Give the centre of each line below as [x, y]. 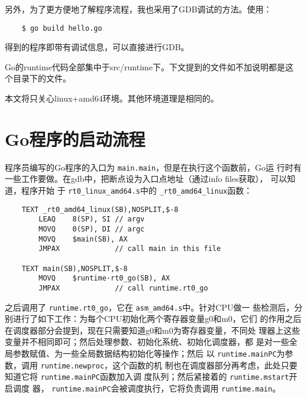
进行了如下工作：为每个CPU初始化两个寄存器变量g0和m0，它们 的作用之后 [157, 319]
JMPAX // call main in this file [130, 249]
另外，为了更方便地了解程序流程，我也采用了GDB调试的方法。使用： [138, 9]
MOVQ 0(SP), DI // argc [92, 229]
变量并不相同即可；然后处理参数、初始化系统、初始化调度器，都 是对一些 [147, 342]
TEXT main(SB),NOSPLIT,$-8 [75, 268]
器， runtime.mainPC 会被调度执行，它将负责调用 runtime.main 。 [156, 388]
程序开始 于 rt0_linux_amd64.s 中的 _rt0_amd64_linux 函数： [137, 190]
